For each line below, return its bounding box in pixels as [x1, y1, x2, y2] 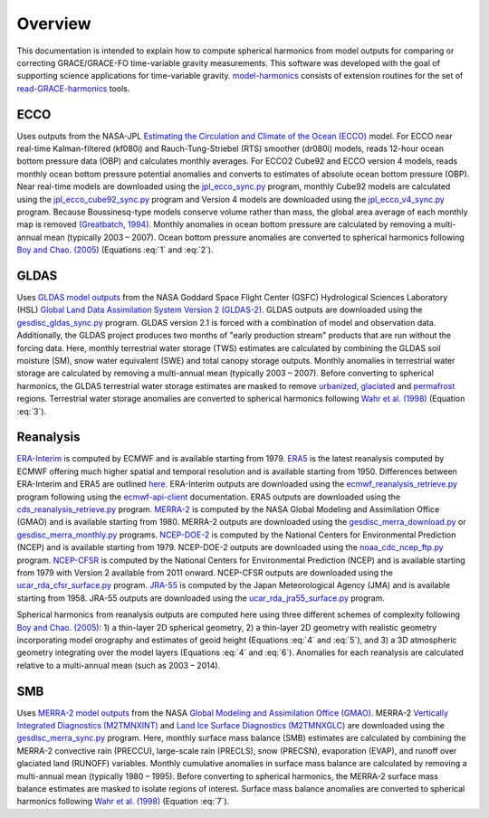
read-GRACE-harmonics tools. [16, 82, 130, 94]
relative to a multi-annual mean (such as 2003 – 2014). [16, 660, 221, 671]
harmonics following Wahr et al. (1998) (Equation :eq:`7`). [16, 796, 230, 807]
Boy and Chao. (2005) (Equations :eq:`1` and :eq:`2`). [16, 244, 214, 255]
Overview [16, 14, 91, 33]
